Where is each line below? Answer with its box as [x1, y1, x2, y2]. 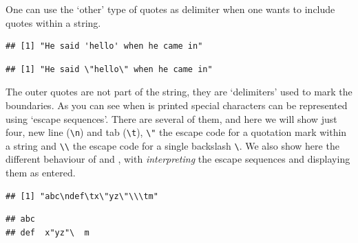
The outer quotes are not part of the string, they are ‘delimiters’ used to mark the [6, 84, 352, 99]
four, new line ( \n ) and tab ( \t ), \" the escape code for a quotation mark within [6, 125, 347, 139]
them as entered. [6, 165, 76, 180]
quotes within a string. [6, 15, 101, 30]
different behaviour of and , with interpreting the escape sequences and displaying [6, 152, 350, 166]
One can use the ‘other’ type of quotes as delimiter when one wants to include [6, 2, 335, 16]
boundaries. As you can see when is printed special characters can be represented [6, 97, 348, 112]
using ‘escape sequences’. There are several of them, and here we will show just [6, 111, 337, 126]
